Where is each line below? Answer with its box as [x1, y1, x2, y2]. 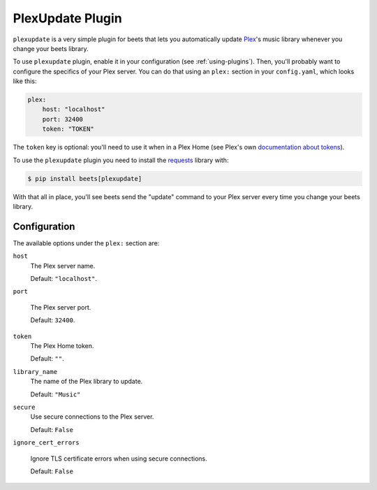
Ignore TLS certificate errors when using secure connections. [30, 454, 207, 463]
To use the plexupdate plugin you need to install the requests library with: [13, 156, 229, 164]
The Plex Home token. [30, 342, 94, 350]
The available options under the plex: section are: [13, 238, 160, 247]
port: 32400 [42, 115, 84, 123]
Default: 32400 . [30, 316, 75, 324]
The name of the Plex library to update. [30, 377, 143, 386]
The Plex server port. [30, 303, 91, 311]
